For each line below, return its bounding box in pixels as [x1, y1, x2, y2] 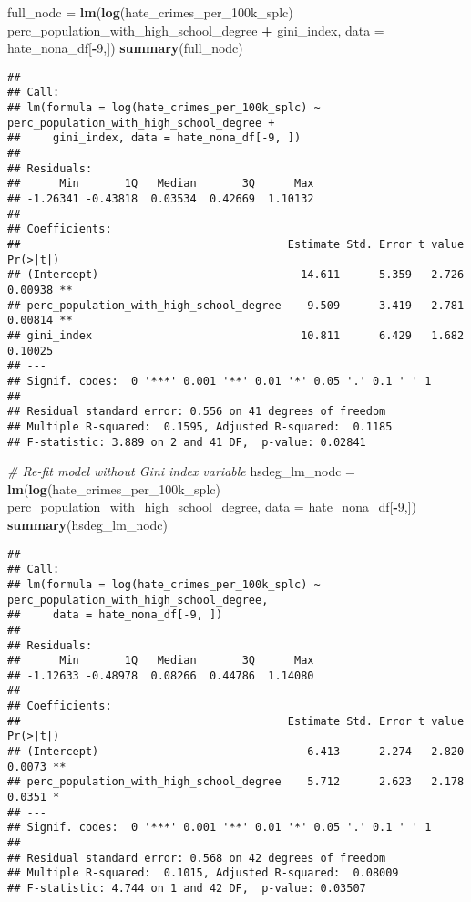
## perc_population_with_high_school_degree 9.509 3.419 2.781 [7, 298, 465, 312]
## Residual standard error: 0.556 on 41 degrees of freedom [7, 405, 386, 419]
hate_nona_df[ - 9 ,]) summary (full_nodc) [7, 38, 243, 57]
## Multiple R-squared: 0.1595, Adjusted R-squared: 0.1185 [7, 420, 393, 433]
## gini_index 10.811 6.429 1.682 [7, 328, 465, 342]
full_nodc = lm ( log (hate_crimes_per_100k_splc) [7, 3, 293, 21]
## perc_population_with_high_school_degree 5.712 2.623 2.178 [7, 775, 465, 789]
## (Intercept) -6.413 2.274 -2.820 [7, 745, 465, 759]
